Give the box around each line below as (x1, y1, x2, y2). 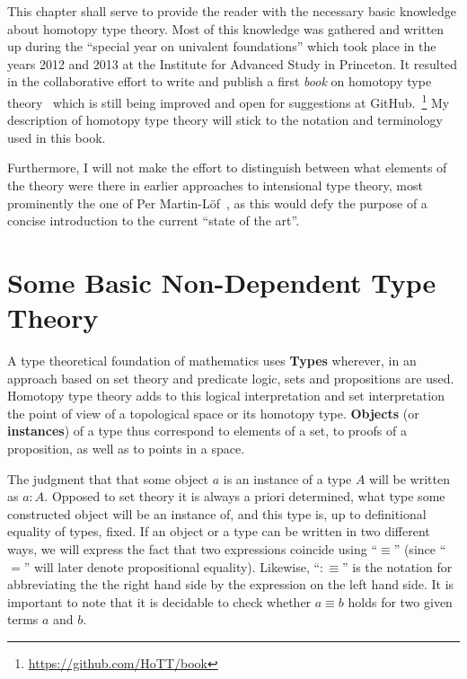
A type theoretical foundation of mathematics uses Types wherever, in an (7, 351, 417, 370)
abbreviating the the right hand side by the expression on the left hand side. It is (7, 575, 454, 594)
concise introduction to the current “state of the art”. (7, 211, 300, 230)
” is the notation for (341, 557, 453, 576)
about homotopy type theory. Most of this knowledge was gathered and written (7, 19, 445, 38)
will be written (369, 469, 450, 488)
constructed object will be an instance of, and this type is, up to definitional (7, 504, 427, 523)
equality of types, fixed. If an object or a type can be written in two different (7, 522, 430, 541)
